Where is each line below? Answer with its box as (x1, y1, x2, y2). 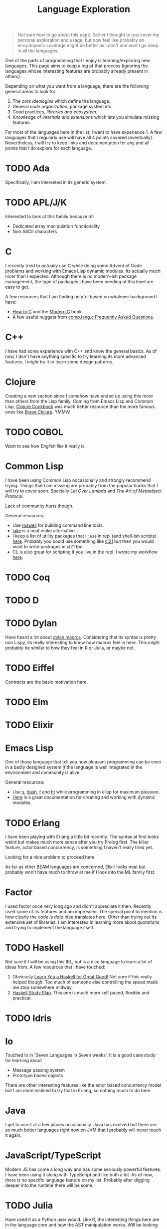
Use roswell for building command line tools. (12, 522, 104, 528)
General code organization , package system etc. (12, 104, 113, 110)
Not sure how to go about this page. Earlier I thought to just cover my (17, 32, 160, 38)
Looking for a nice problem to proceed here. (5, 854, 96, 860)
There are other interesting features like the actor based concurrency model (5, 1082, 162, 1088)
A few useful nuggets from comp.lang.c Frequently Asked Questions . (12, 314, 155, 320)
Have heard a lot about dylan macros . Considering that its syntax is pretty (5, 634, 157, 640)
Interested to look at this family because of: (5, 214, 94, 220)
